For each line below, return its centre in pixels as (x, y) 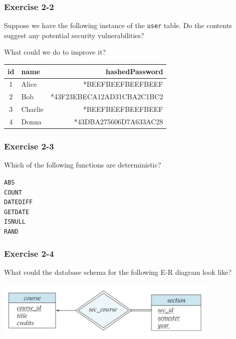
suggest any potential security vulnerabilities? (74, 35)
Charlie (32, 109)
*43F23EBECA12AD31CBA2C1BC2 (107, 97)
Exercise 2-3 (29, 146)
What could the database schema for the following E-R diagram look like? (118, 272)
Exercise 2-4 (29, 253)
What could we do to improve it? (55, 52)
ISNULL (15, 222)
